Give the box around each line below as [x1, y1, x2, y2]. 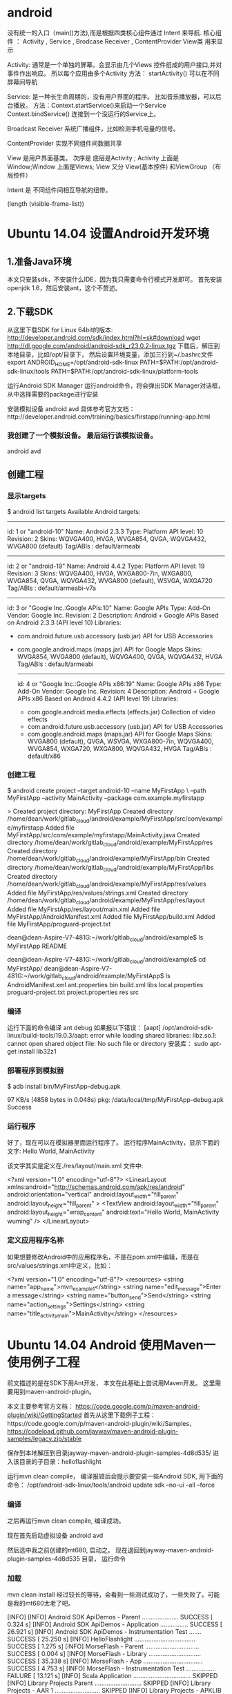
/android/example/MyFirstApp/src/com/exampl [88, 814, 223, 823]
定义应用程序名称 [7, 1235, 64, 1245]
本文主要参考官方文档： [7, 1402, 74, 1410]
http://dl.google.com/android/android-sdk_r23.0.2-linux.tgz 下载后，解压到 [7, 341, 220, 350]
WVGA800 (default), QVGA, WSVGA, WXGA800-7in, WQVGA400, [27, 737, 214, 745]
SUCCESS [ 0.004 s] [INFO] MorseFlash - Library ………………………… [7, 1650, 202, 1658]
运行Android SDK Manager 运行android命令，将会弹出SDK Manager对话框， [7, 381, 224, 390]
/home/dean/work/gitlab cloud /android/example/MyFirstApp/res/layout [7, 896, 205, 906]
